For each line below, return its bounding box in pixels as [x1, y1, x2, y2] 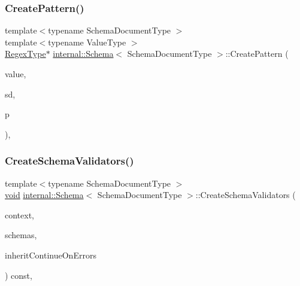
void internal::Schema [5, 188, 84, 201]
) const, [5, 269, 32, 281]
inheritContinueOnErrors [5, 248, 96, 261]
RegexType [5, 47, 46, 60]
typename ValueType [48, 35, 126, 48]
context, [5, 208, 34, 221]
